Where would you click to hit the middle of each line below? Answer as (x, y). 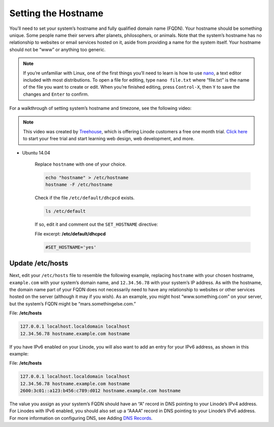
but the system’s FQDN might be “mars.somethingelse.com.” (73, 303)
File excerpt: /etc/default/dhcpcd (70, 234)
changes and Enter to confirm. (56, 94)
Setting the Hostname (56, 13)
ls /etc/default (66, 211)
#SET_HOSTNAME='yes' (71, 247)
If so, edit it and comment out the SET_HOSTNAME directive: (96, 224)
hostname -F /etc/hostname (79, 185)
